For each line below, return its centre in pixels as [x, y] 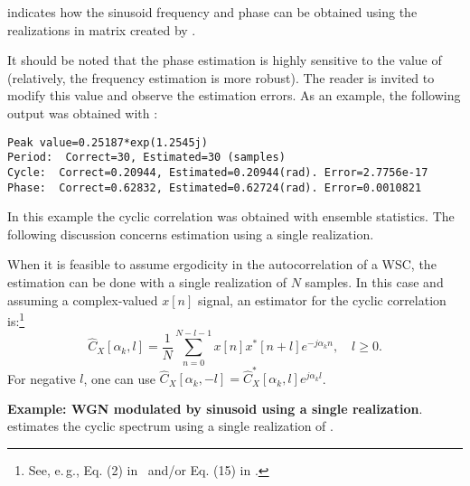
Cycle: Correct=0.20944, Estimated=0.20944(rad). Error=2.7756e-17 [218, 172]
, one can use [119, 378]
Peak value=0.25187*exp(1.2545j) [108, 142]
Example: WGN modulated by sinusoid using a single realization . [215, 408]
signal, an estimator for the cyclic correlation [322, 299]
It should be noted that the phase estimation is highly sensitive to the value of [225, 60]
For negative [42, 378]
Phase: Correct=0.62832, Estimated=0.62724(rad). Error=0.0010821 [215, 187]
